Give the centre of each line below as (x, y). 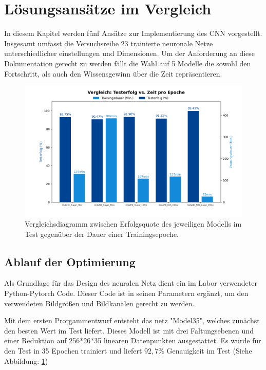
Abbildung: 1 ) (26, 360)
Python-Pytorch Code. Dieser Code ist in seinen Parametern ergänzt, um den (126, 293)
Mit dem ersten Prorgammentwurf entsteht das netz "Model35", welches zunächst (132, 320)
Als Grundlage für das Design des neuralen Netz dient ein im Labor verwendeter (131, 283)
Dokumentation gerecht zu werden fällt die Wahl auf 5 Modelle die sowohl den (128, 63)
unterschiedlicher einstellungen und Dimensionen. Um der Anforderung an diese (130, 53)
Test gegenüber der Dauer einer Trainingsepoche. (102, 234)
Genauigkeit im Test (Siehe (209, 351)
